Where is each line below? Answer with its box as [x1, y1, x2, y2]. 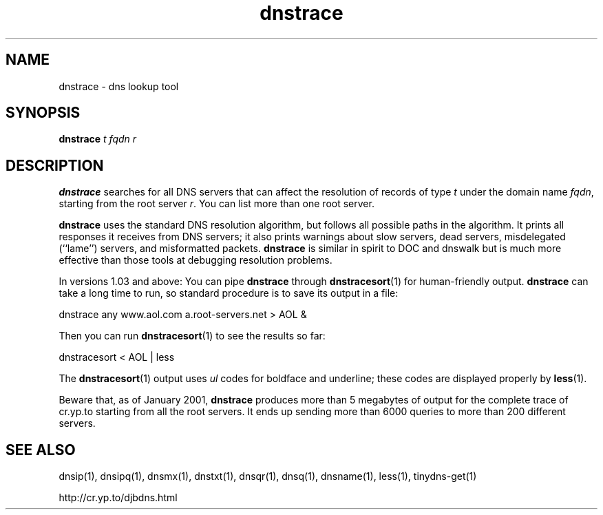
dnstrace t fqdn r [59, 133, 137, 145]
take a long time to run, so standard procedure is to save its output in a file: [59, 287, 399, 299]
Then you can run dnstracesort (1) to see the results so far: [59, 330, 326, 342]
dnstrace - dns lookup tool [59, 80, 179, 92]
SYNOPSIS [6, 104, 81, 122]
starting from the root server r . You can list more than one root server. [59, 198, 374, 210]
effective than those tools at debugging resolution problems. [59, 254, 332, 266]
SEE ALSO [6, 441, 76, 459]
